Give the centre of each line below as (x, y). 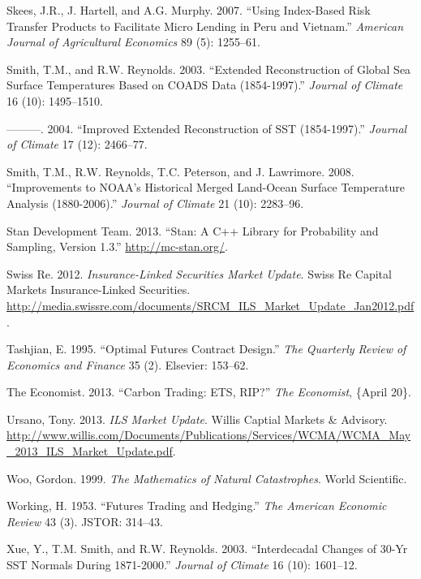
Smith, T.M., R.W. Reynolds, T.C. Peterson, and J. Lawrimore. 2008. (180, 171)
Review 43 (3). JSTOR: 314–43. (85, 521)
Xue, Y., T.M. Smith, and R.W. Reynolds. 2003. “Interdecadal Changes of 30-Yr (207, 549)
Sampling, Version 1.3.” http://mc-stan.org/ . (117, 246)
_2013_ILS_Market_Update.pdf (90, 451)
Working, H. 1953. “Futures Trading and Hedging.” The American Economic (197, 506)
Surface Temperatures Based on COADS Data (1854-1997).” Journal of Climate (205, 85)
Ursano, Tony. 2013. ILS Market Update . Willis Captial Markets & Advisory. (197, 419)
